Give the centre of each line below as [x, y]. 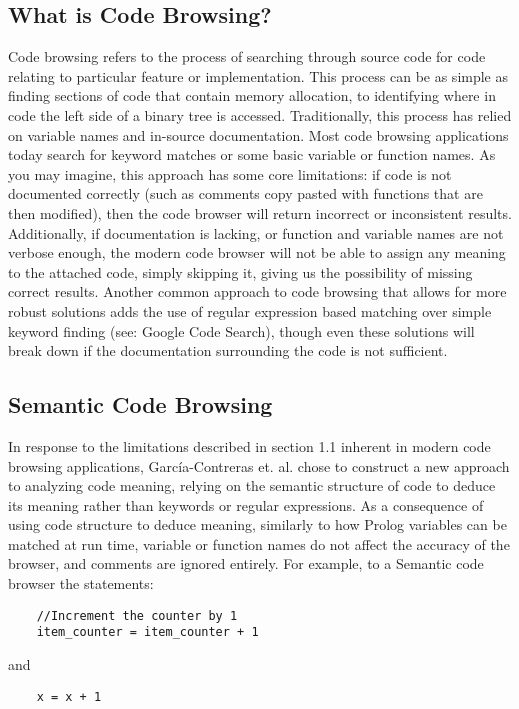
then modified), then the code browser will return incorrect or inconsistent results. [260, 212]
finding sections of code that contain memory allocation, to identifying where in [252, 95]
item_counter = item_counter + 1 [147, 632]
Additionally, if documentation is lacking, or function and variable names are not [256, 232]
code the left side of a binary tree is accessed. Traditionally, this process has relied [260, 114]
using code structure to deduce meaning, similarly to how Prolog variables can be [257, 524]
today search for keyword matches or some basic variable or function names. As [252, 154]
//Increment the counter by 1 [137, 615]
